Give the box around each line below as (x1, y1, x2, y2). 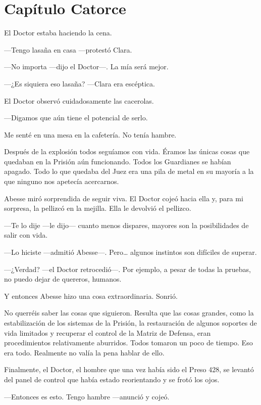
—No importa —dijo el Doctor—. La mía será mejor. (4, 61, 169, 72)
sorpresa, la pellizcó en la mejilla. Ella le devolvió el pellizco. (4, 203, 191, 213)
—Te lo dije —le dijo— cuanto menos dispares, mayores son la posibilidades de (4, 219, 249, 230)
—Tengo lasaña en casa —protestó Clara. (4, 44, 132, 55)
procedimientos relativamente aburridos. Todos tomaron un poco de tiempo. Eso (4, 337, 253, 348)
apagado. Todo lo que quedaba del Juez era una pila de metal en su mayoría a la (4, 166, 254, 176)
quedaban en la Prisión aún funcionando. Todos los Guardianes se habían (4, 156, 231, 166)
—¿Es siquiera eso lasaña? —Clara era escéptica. (4, 78, 155, 88)
